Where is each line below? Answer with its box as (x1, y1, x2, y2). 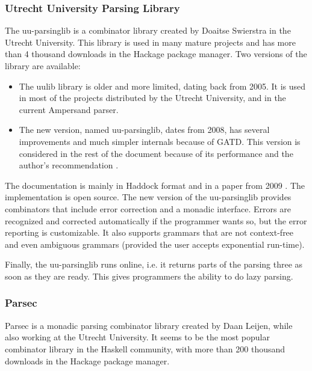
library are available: (5, 60, 81, 72)
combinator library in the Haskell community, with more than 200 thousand (5, 342, 285, 355)
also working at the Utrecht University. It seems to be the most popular (5, 331, 270, 343)
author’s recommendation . (19, 159, 119, 171)
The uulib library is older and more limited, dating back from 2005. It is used (19, 79, 306, 92)
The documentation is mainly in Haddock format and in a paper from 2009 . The (5, 179, 305, 191)
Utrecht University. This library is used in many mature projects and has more (5, 35, 296, 48)
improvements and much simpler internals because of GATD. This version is (19, 135, 301, 147)
